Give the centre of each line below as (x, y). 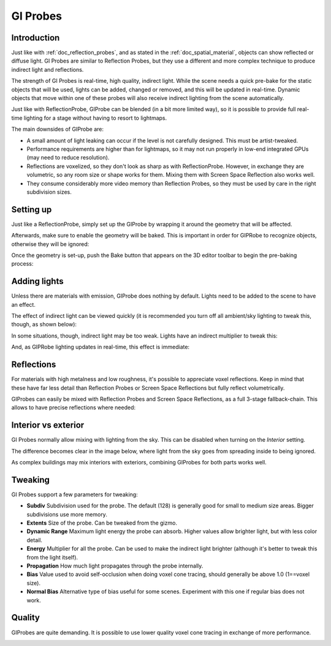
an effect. (24, 304)
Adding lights (37, 281)
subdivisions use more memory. (67, 514)
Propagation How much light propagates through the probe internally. (115, 566)
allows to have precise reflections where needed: (74, 407)
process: (22, 264)
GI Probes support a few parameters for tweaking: (74, 494)
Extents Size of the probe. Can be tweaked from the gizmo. (102, 523)
